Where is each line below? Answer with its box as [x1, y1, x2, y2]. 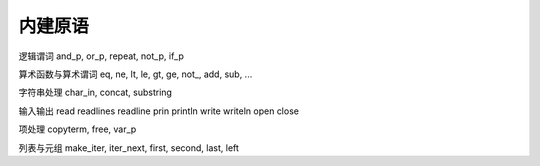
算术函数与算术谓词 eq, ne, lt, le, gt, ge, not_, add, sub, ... [18, 68, 253, 80]
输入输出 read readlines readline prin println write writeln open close [18, 105, 300, 117]
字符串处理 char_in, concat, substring [18, 86, 172, 99]
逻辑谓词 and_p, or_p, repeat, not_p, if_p [18, 50, 185, 62]
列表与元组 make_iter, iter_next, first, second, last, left [18, 141, 240, 154]
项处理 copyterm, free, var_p [18, 123, 137, 135]
